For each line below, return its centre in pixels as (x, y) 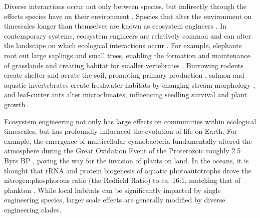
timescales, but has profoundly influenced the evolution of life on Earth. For (121, 131)
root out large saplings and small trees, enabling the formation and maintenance (127, 55)
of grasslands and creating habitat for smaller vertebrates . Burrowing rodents (124, 65)
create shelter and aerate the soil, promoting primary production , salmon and (124, 75)
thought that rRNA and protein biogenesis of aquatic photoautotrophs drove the (128, 170)
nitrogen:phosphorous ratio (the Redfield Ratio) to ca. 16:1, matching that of (122, 180)
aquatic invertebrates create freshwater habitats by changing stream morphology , (130, 84)
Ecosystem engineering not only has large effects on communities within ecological (130, 121)
